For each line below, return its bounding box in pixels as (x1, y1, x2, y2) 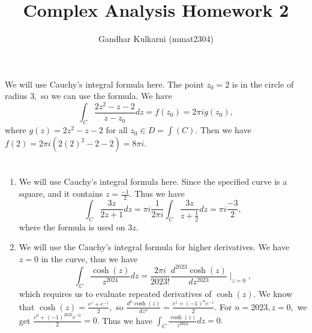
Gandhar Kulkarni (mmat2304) (98, 32, 214, 45)
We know (259, 287, 293, 300)
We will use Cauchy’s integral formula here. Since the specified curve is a (19, 175, 287, 188)
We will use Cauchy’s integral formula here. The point (5, 77, 204, 90)
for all (106, 124, 128, 136)
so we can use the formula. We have (41, 89, 172, 102)
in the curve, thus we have (41, 252, 138, 265)
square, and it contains (19, 187, 103, 200)
